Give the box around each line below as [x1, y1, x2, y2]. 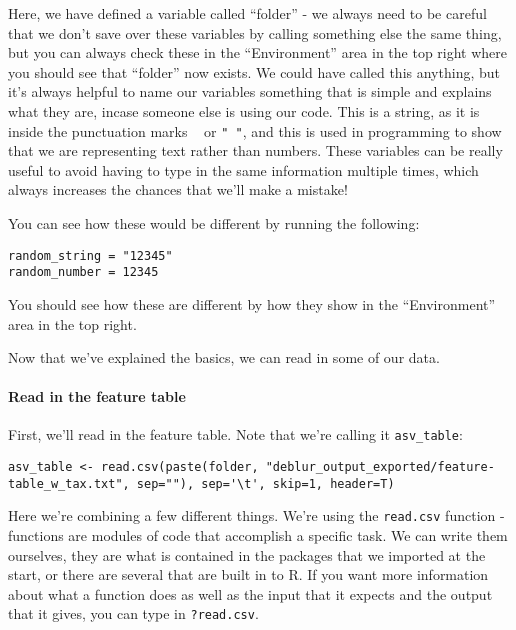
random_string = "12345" [8, 248, 173, 263]
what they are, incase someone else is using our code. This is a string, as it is [8, 100, 480, 121]
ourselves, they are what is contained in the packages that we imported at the [8, 544, 486, 565]
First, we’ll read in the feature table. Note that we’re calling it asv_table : [8, 424, 463, 445]
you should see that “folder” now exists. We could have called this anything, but [8, 61, 500, 82]
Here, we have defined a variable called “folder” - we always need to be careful [8, 3, 487, 23]
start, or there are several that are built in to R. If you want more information [8, 564, 489, 585]
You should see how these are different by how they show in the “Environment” [8, 293, 496, 314]
